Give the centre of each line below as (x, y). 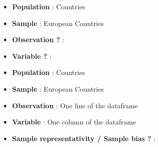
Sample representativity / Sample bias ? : (84, 138)
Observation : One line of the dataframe (75, 105)
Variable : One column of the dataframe (74, 122)
